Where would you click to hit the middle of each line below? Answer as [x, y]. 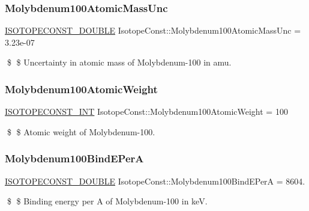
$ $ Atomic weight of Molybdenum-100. [81, 131]
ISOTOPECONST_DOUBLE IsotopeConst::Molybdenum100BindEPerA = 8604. [155, 181]
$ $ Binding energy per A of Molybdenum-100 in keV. [107, 201]
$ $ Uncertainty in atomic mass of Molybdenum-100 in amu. [119, 62]
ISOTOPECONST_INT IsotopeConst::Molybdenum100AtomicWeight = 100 [146, 112]
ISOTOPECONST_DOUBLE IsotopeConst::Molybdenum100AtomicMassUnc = [153, 30]
